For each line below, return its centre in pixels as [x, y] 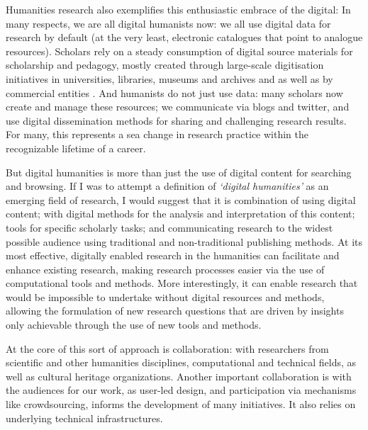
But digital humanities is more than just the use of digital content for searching [179, 172]
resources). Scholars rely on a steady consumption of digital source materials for [179, 51]
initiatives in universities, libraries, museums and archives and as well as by [169, 78]
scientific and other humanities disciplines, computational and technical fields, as [181, 362]
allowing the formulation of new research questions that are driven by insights [175, 311]
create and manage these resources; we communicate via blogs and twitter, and [178, 107]
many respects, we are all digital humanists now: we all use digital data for [168, 23]
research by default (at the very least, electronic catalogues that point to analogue [184, 37]
